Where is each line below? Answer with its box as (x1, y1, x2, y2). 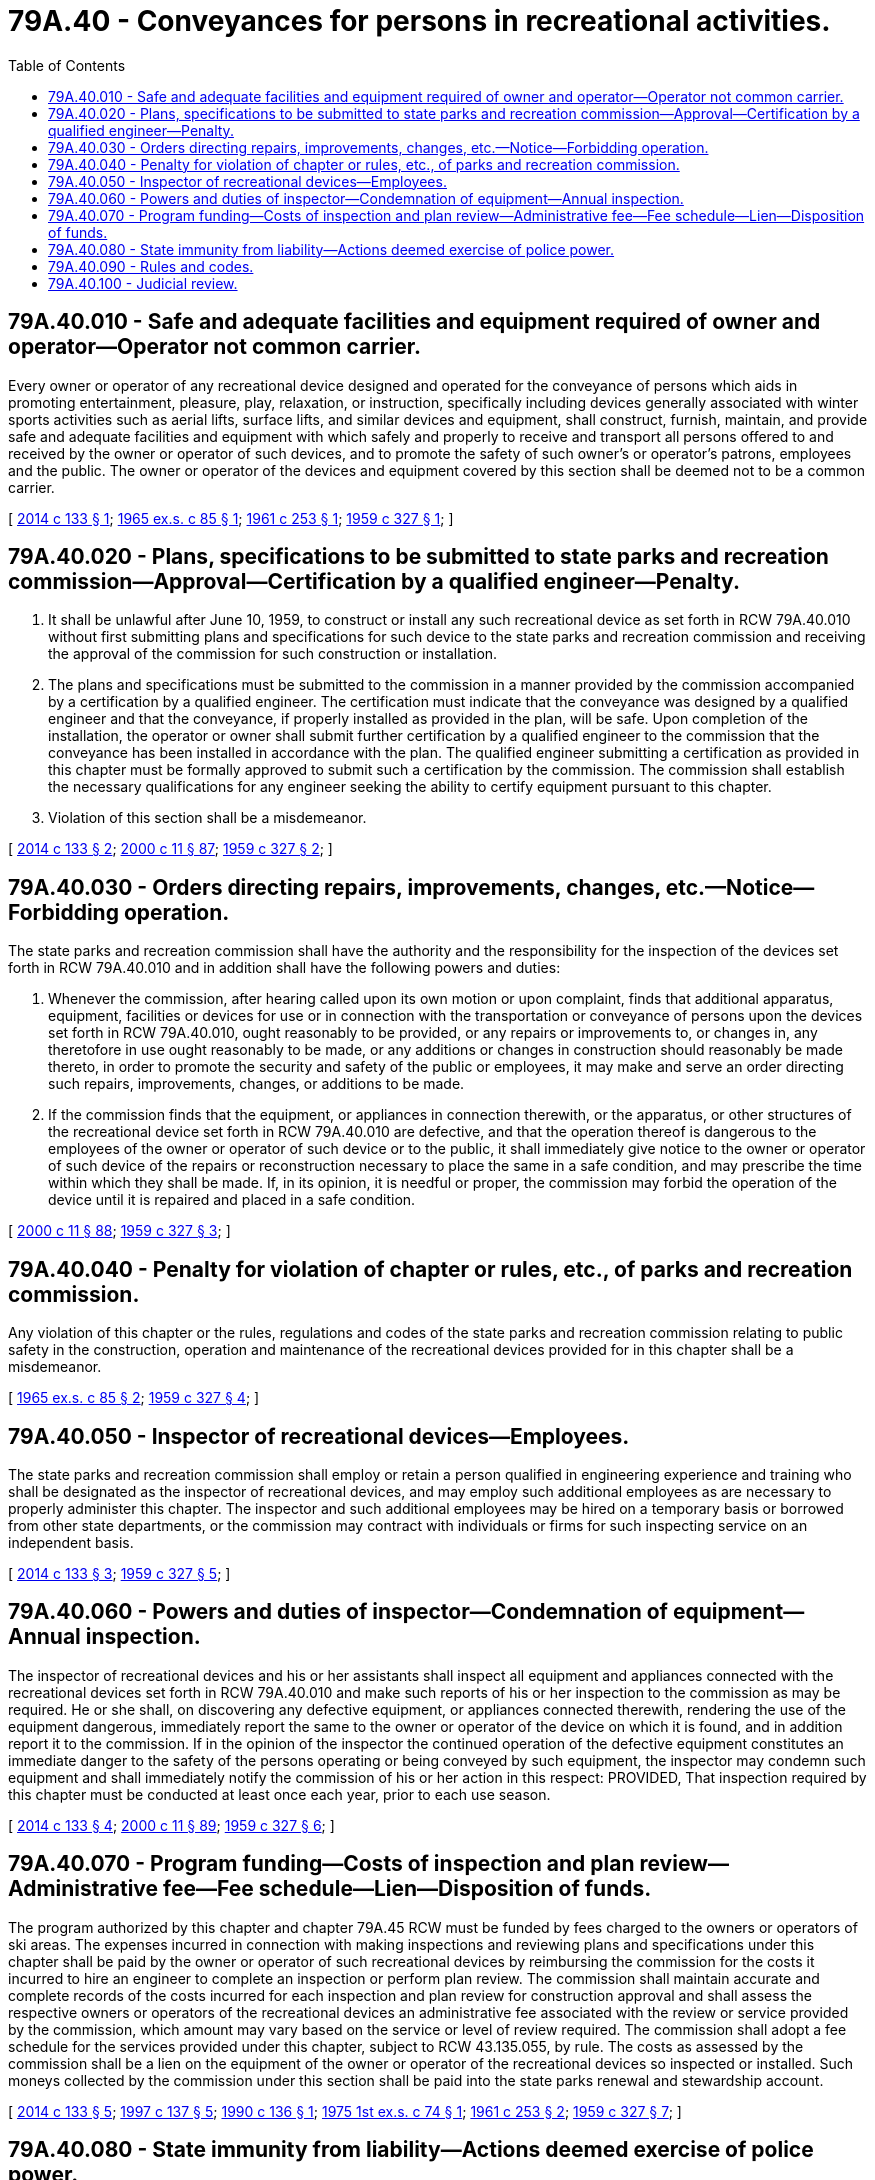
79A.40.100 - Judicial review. (48, 274, 238, 292)
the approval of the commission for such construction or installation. (48, 645, 498, 663)
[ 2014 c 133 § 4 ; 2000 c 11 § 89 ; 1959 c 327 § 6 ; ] (8, 1816, 335, 1834)
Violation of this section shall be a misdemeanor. (48, 809, 367, 827)
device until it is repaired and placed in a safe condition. (48, 1191, 416, 1209)
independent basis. (8, 1533, 134, 1551)
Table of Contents (8, 56, 126, 74)
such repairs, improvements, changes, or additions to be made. (48, 1075, 465, 1093)
